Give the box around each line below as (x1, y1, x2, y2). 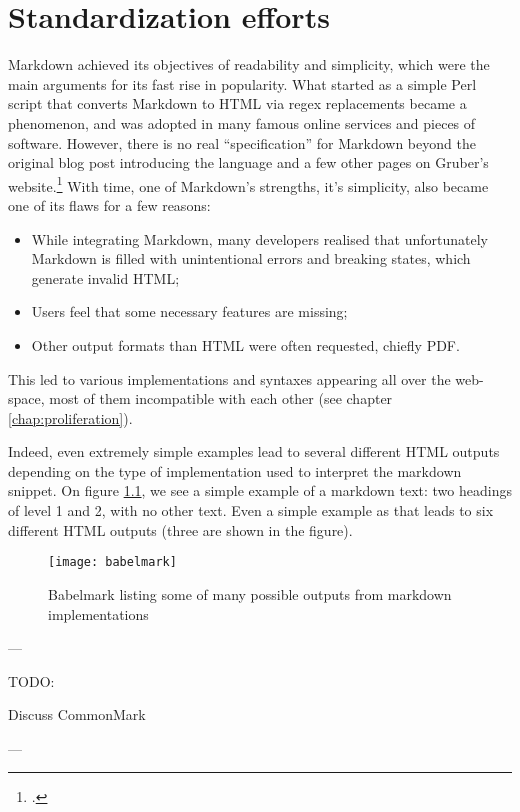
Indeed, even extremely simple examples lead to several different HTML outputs (8, 441, 500, 462)
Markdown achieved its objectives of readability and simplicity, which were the (8, 54, 490, 75)
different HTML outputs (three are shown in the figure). (8, 519, 353, 540)
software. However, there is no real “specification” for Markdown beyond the (8, 132, 476, 153)
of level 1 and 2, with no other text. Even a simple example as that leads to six (8, 500, 494, 521)
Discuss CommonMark (8, 704, 146, 725)
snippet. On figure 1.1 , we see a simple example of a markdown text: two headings (8, 480, 512, 501)
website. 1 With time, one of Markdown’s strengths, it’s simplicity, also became (8, 172, 489, 196)
